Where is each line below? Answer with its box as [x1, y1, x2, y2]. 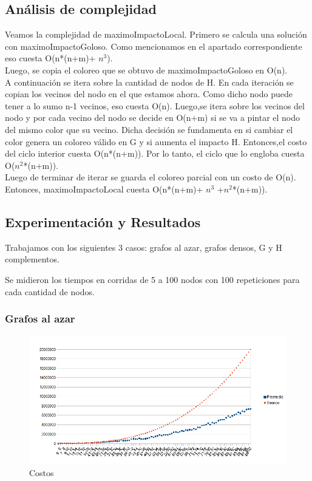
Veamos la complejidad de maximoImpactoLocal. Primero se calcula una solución [5, 28, 307, 41]
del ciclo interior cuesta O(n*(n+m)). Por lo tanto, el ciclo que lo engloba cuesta [5, 147, 305, 160]
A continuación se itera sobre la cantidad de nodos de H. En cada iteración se [5, 75, 294, 88]
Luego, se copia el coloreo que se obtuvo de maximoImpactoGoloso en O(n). [5, 63, 288, 76]
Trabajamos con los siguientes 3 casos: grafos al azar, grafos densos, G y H [5, 241, 282, 253]
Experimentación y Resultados [5, 212, 201, 231]
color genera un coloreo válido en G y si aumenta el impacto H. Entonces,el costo [5, 135, 307, 148]
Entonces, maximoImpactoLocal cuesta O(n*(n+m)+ [5, 182, 203, 195]
